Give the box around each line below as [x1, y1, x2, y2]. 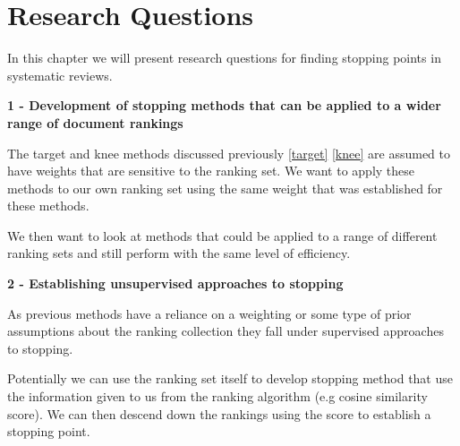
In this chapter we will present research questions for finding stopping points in [7, 48, 441, 67]
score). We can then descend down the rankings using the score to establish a [7, 404, 431, 423]
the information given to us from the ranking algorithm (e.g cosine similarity [7, 387, 428, 406]
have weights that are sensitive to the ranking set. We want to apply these [7, 161, 415, 180]
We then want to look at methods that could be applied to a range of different [7, 226, 438, 244]
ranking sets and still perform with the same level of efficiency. [7, 244, 351, 262]
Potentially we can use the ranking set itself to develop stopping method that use [7, 369, 453, 388]
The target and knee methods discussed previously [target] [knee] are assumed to [7, 143, 450, 162]
